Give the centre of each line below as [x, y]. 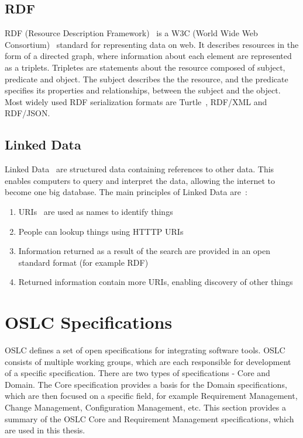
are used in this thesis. [45, 430]
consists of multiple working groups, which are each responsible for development [148, 361]
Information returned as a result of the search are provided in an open [144, 251]
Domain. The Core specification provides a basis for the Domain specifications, [146, 384]
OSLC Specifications [89, 322]
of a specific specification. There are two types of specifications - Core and [137, 373]
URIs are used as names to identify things [96, 211]
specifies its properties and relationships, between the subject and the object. [143, 90]
